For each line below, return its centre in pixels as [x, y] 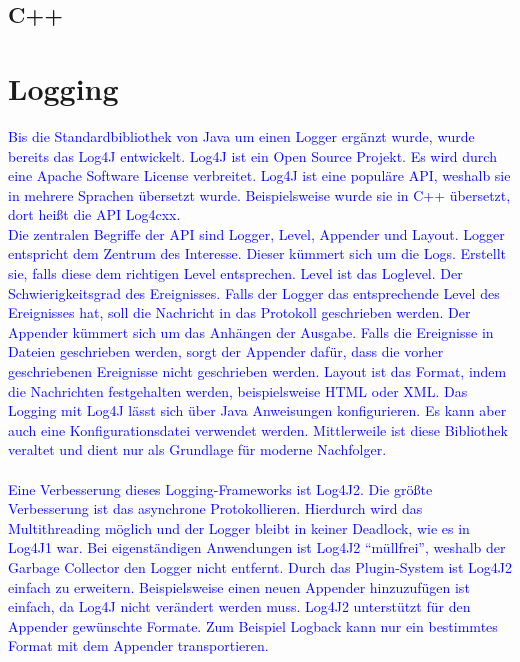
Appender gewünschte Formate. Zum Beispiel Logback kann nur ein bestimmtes [253, 625]
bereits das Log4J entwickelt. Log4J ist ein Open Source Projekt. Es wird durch [252, 155]
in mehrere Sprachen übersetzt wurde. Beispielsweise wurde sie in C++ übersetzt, [259, 194]
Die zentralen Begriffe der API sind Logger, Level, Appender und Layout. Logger [256, 233]
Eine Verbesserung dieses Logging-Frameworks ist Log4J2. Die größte [220, 488]
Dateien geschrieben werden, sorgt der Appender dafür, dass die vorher [226, 351]
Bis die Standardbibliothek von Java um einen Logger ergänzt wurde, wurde [241, 135]
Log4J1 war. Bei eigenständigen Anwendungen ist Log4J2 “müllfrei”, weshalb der [257, 547]
